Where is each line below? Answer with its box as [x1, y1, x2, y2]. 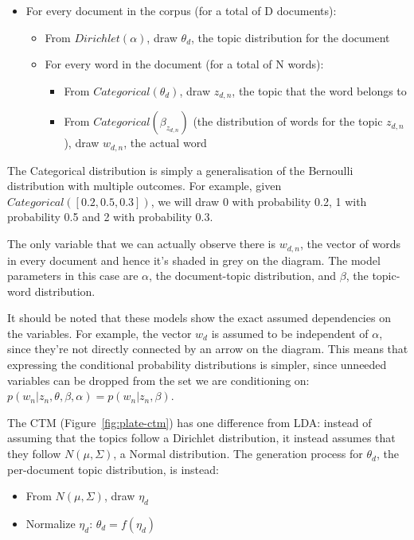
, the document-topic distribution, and [149, 267, 337, 284]
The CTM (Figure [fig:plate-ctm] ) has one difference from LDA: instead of [7, 414, 372, 430]
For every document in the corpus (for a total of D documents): [25, 2, 337, 18]
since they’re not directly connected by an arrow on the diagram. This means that [7, 340, 408, 357]
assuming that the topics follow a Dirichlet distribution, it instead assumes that [7, 429, 396, 446]
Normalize [25, 515, 76, 532]
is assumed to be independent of [211, 324, 369, 341]
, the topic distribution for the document [191, 29, 390, 45]
